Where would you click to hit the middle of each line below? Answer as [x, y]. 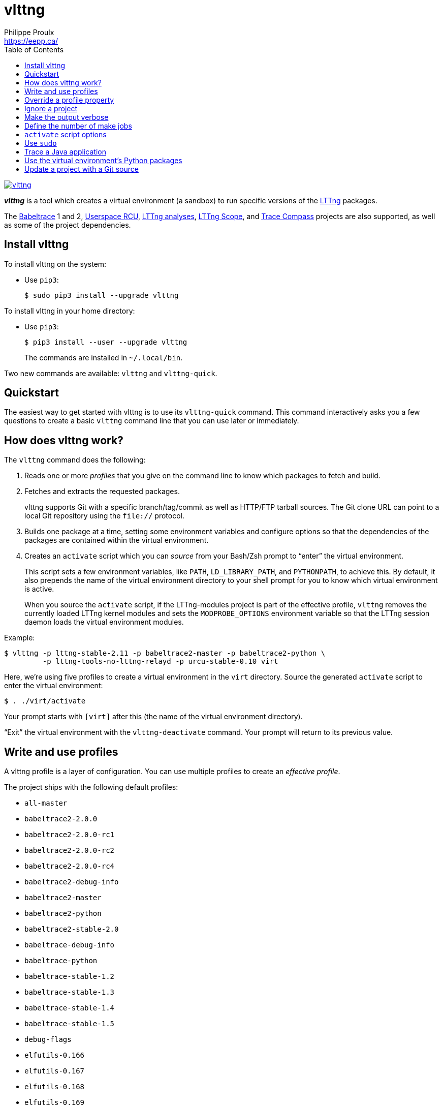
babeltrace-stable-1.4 [70, 1008]
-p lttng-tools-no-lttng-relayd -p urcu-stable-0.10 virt [160, 662]
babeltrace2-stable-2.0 [72, 929]
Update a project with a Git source [82, 169]
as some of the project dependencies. [68, 225]
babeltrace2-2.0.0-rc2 [70, 851]
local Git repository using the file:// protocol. [104, 516]
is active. [39, 589]
